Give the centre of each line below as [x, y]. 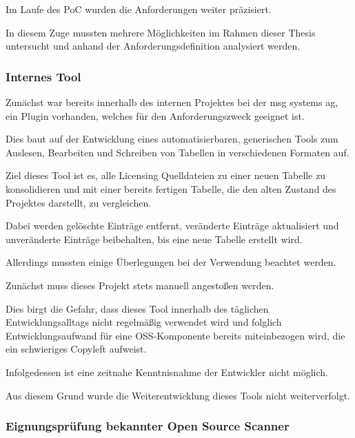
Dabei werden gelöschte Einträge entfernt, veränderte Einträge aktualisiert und [172, 226]
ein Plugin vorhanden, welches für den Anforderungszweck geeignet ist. [155, 115]
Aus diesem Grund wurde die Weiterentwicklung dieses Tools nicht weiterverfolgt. [178, 395]
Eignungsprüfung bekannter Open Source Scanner [148, 426]
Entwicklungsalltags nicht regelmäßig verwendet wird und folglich [144, 322]
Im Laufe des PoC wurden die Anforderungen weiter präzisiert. [139, 9]
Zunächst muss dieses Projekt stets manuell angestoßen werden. [140, 285]
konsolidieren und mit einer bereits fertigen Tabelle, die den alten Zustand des [171, 188]
